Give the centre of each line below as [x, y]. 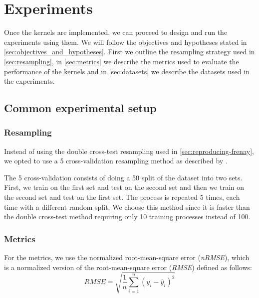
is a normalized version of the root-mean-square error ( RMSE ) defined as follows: [128, 267]
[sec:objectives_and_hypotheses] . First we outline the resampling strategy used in [129, 52]
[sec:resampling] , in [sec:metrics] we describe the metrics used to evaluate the [122, 61]
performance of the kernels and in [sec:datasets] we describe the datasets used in [127, 71]
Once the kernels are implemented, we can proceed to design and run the [116, 32]
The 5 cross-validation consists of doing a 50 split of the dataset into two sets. [123, 177]
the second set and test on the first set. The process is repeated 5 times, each [122, 197]
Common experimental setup [80, 108]
